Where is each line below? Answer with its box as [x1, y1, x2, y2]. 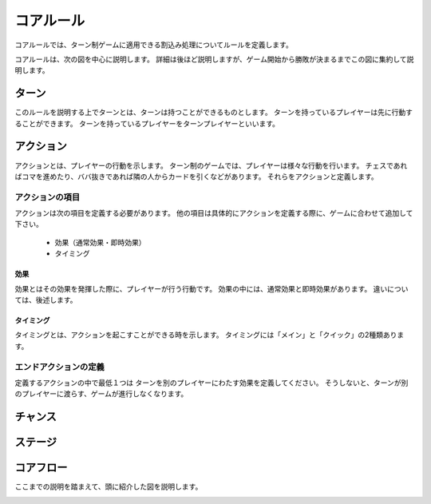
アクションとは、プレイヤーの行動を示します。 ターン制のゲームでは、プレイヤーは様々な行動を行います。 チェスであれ [14, 161, 408, 170]
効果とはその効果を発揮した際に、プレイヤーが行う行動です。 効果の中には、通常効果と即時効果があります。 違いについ [14, 284, 409, 293]
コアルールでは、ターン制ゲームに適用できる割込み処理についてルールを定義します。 [14, 40, 293, 50]
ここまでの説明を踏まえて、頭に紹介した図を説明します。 [14, 482, 203, 491]
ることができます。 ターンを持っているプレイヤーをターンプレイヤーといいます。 [14, 118, 279, 128]
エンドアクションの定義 [14, 361, 105, 372]
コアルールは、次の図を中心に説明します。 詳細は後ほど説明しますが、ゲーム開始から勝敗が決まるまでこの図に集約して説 [14, 54, 414, 64]
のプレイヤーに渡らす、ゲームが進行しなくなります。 [14, 389, 188, 399]
